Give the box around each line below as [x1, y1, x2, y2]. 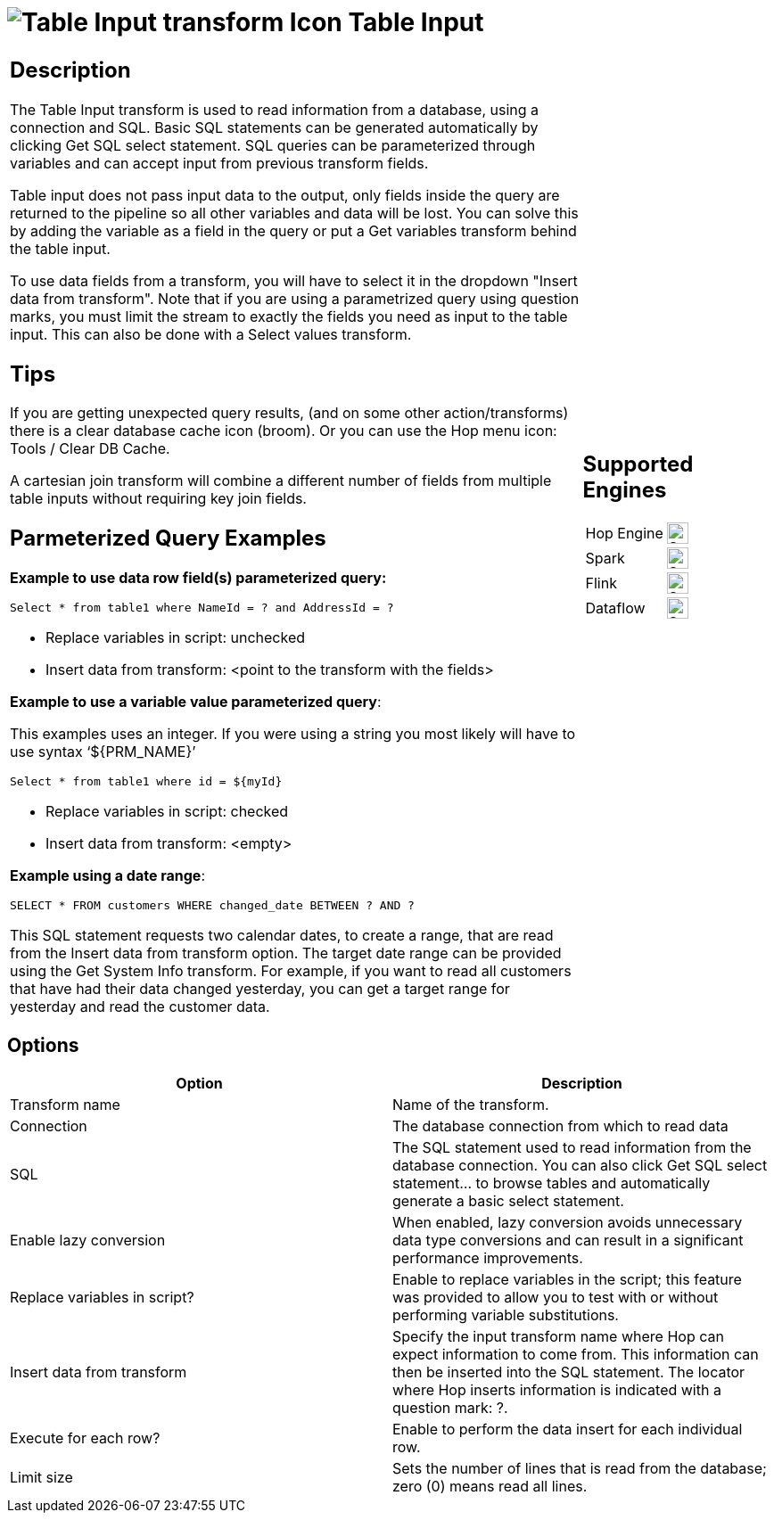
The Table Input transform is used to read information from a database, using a [10, 100, 539, 119]
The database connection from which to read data [392, 1117, 729, 1136]
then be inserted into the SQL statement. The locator [392, 1363, 745, 1382]
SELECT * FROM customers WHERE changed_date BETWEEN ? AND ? [10, 899, 415, 913]
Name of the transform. [392, 1096, 549, 1114]
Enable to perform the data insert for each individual [392, 1420, 743, 1439]
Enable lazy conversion [10, 1231, 166, 1250]
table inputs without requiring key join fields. [10, 489, 307, 508]
